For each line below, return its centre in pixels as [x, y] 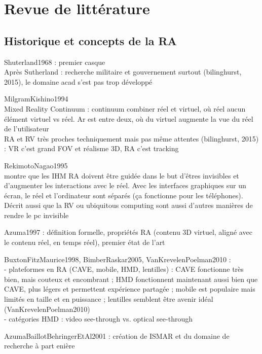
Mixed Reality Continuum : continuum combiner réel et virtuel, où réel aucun [125, 108]
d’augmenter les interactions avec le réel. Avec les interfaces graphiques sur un [125, 185]
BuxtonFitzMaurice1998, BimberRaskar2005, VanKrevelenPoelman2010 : [118, 259]
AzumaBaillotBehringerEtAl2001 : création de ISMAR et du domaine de [117, 335]
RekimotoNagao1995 [36, 165]
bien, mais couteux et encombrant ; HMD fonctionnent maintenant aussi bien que [131, 279]
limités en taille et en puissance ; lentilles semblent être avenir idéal [109, 299]
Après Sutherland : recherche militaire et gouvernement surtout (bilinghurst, [123, 72]
